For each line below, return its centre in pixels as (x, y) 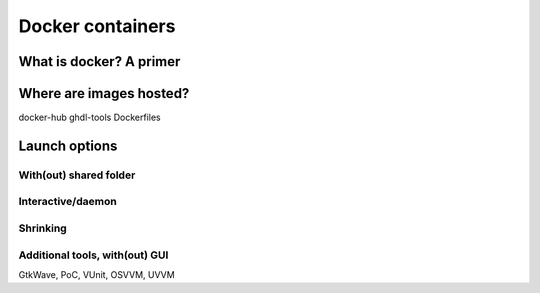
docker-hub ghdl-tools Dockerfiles (89, 117)
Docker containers (97, 26)
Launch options (68, 145)
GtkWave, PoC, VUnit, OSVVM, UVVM (96, 274)
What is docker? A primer (99, 61)
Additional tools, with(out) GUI (93, 255)
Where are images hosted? (104, 93)
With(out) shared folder (77, 175)
